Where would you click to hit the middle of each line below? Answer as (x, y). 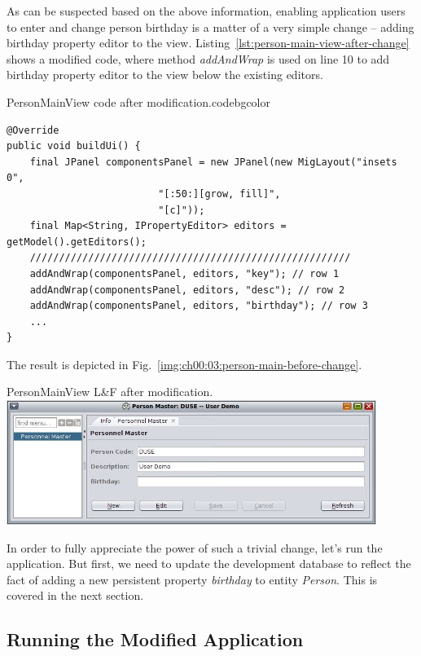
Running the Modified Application (155, 639)
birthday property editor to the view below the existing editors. (165, 75)
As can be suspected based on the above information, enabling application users (206, 11)
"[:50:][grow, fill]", (219, 194)
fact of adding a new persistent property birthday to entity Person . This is (192, 579)
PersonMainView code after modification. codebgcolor (138, 101)
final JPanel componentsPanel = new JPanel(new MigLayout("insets (213, 162)
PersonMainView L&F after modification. (110, 392)
